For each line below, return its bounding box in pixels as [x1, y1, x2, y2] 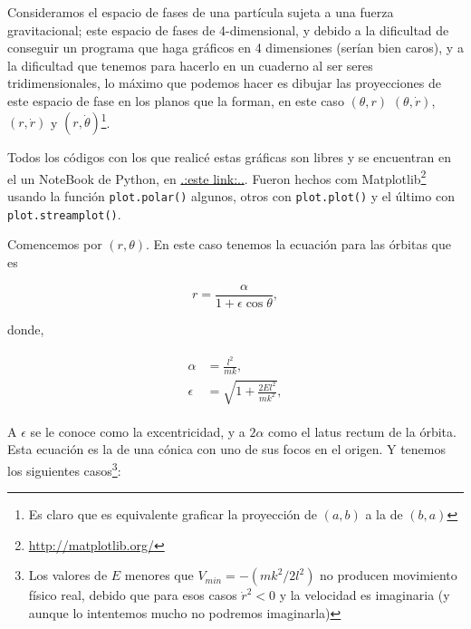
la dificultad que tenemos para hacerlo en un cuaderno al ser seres [7, 55, 373, 74]
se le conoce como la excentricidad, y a [30, 421, 245, 440]
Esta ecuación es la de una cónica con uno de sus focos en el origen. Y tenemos [7, 440, 447, 459]
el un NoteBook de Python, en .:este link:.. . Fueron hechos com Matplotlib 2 [7, 166, 427, 188]
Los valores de [28, 566, 108, 585]
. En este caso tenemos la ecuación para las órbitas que [145, 235, 451, 254]
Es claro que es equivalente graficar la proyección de [28, 505, 317, 524]
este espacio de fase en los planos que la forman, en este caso [7, 91, 344, 110]
